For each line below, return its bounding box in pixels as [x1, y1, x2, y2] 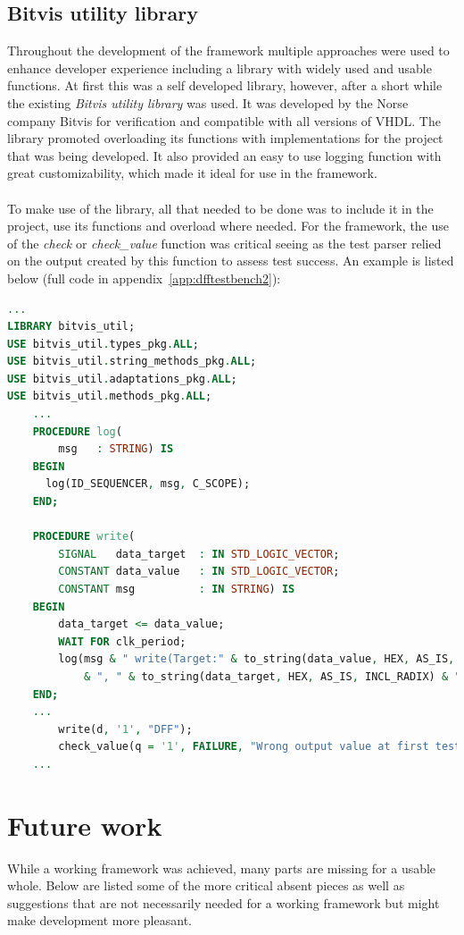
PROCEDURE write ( [32, 530, 136, 543]
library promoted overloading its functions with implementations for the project [7, 129, 443, 147]
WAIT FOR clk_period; [58, 635, 186, 648]
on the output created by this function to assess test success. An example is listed [7, 251, 454, 270]
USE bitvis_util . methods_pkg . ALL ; [7, 390, 212, 403]
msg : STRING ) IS [58, 442, 174, 456]
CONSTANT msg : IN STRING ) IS [58, 583, 295, 596]
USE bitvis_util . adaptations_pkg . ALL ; [7, 372, 237, 385]
